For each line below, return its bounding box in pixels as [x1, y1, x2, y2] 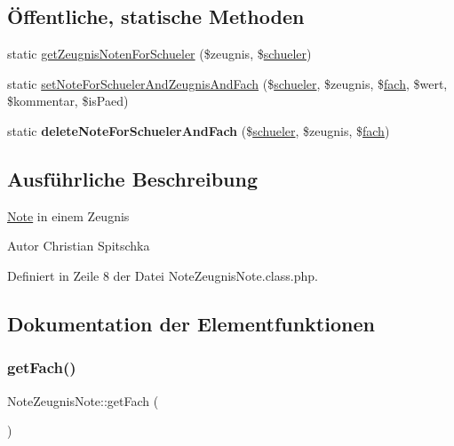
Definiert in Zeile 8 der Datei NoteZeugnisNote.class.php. [7, 266, 318, 284]
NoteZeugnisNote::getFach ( [7, 391, 159, 410]
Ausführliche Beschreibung [7, 164, 258, 192]
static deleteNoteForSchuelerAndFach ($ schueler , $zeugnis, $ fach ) [7, 121, 390, 139]
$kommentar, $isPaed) [7, 92, 129, 110]
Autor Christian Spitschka [7, 236, 150, 255]
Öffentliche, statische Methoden [7, 3, 305, 30]
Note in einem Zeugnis [7, 206, 130, 225]
